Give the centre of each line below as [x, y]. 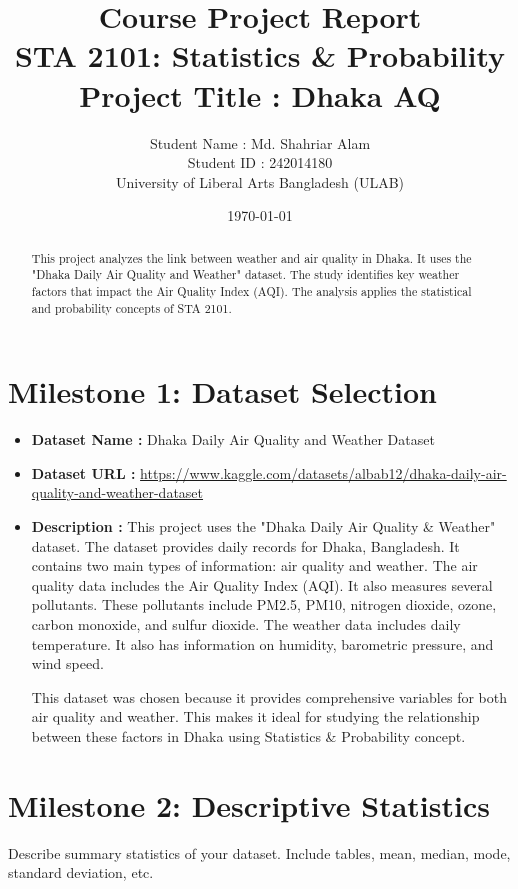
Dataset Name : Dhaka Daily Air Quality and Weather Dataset [233, 439]
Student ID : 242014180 [260, 162]
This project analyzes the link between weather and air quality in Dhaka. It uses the [251, 257]
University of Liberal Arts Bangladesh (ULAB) [260, 181]
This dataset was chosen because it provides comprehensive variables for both [269, 696]
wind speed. [67, 663]
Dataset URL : [83, 472]
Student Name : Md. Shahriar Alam [260, 142]
